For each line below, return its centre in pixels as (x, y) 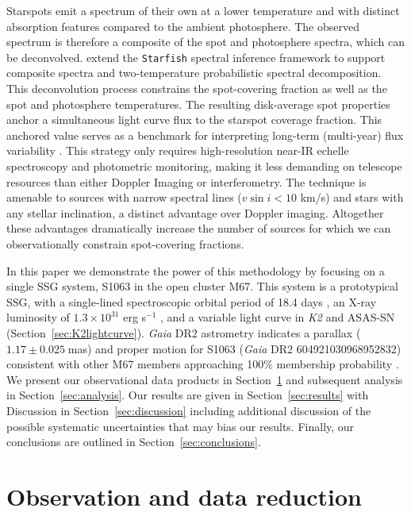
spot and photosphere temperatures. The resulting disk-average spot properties (198, 104)
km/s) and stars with (352, 197)
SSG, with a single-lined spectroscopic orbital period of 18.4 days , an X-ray (192, 301)
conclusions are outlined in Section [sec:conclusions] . (134, 442)
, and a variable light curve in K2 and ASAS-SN (278, 317)
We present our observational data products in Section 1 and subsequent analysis (205, 379)
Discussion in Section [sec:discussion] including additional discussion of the (189, 410)
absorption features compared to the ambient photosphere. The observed (183, 26)
